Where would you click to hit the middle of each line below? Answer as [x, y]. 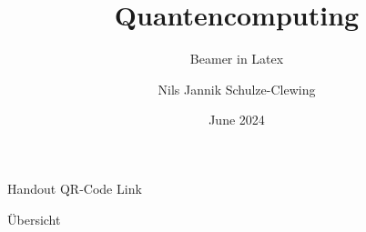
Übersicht [34, 219]
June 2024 [237, 120]
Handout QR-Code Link [75, 188]
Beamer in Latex [237, 59]
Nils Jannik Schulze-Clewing [237, 89]
